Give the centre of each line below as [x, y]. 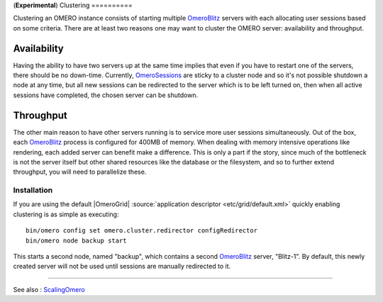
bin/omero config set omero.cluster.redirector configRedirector [142, 231]
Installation [33, 190]
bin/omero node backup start [76, 240]
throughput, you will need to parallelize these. [80, 172]
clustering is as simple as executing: [66, 214]
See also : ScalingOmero [49, 289]
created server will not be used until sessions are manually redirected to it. [122, 267]
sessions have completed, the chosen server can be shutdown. [106, 95]
